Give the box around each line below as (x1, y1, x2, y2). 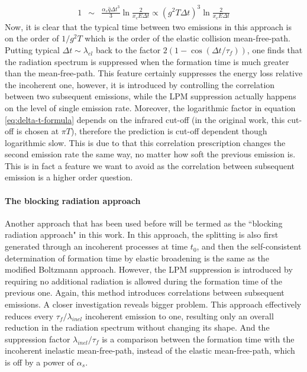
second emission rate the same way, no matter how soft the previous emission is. (5, 148, 296, 160)
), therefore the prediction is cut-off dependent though (70, 125, 267, 137)
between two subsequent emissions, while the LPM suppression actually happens (5, 90, 296, 102)
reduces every (5, 309, 54, 322)
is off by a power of (5, 356, 75, 368)
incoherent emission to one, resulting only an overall (85, 309, 274, 322)
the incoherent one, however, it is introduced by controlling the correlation (5, 78, 275, 90)
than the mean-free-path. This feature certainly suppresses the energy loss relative (5, 67, 303, 79)
